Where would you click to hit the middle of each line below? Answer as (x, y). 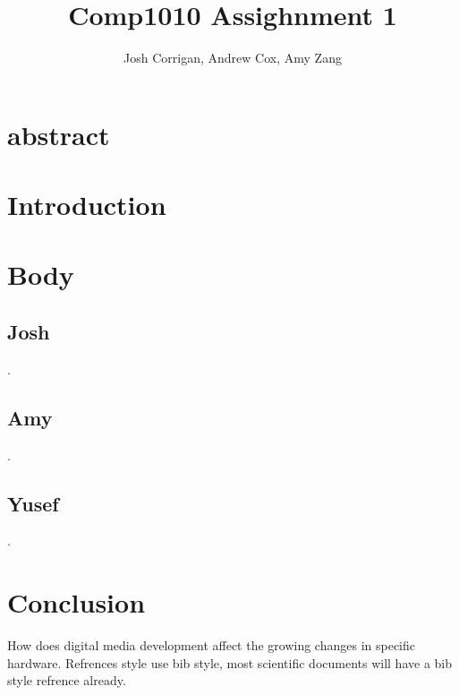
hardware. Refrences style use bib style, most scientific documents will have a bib (230, 662)
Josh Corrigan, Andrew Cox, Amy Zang (233, 58)
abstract (59, 134)
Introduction (87, 205)
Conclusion (76, 602)
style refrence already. (67, 680)
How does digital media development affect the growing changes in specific (211, 645)
